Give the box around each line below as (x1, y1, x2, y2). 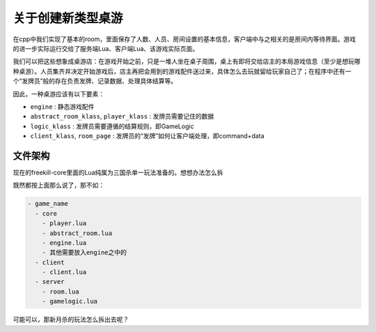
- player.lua (42, 220, 87, 227)
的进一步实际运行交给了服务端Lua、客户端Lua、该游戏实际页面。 (13, 44, 199, 52)
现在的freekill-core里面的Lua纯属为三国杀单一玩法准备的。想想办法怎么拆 (13, 168, 224, 176)
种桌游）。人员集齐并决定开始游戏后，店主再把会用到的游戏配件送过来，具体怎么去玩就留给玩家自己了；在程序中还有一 (13, 67, 352, 75)
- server (35, 278, 65, 286)
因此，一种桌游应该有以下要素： (13, 89, 104, 98)
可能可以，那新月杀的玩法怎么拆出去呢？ (13, 315, 129, 324)
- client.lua (42, 269, 87, 276)
